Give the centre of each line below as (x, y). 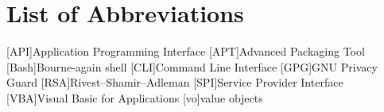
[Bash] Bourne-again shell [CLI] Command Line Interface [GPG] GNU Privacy (192, 66)
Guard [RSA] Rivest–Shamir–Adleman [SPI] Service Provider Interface (175, 82)
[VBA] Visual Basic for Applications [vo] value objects (135, 97)
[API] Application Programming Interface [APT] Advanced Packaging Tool (186, 51)
